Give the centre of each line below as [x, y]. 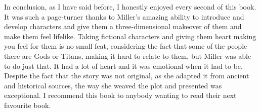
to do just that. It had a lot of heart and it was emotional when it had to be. [123, 66]
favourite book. [28, 105]
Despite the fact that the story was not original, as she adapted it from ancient [127, 76]
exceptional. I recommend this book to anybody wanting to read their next [120, 95]
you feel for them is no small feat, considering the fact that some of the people [126, 46]
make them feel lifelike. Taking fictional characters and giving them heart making [130, 36]
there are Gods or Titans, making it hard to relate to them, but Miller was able [128, 55]
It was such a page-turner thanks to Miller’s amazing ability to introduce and [124, 16]
